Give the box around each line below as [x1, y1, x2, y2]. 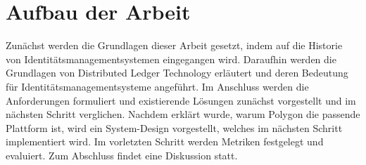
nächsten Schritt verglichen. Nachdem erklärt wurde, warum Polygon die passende [6, 107, 360, 121]
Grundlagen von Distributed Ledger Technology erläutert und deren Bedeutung [6, 65, 348, 80]
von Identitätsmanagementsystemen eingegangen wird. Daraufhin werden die [6, 51, 336, 66]
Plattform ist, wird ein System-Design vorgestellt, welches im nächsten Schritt [6, 120, 343, 135]
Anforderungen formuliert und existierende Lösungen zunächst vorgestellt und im [6, 93, 356, 107]
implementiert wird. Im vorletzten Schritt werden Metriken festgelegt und [6, 134, 324, 149]
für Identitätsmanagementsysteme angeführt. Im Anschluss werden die [6, 79, 309, 93]
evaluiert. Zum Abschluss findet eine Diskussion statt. [6, 147, 238, 162]
